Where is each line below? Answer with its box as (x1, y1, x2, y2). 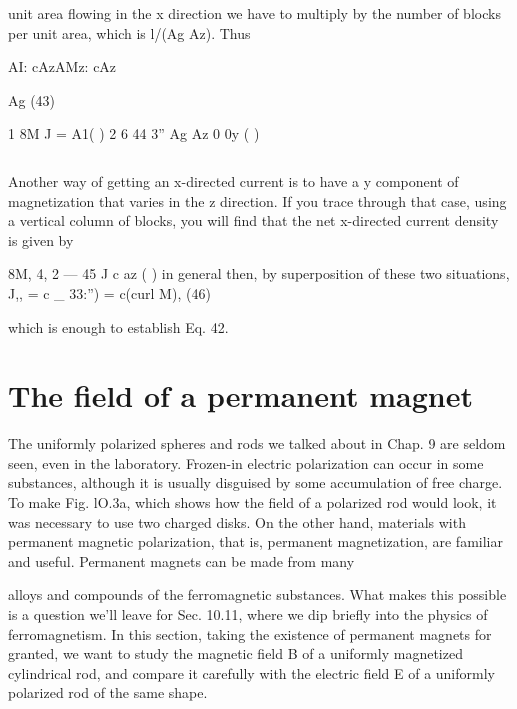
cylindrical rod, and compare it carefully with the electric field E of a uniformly (8, 662, 495, 683)
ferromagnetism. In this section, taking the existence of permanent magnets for (8, 623, 492, 644)
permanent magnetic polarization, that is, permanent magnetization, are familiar (8, 531, 503, 552)
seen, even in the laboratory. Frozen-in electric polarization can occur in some (8, 452, 484, 473)
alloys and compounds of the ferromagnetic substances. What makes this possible (8, 584, 507, 605)
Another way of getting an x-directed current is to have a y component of (8, 170, 459, 191)
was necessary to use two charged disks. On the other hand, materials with (8, 511, 466, 532)
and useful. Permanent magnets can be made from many (8, 550, 355, 571)
